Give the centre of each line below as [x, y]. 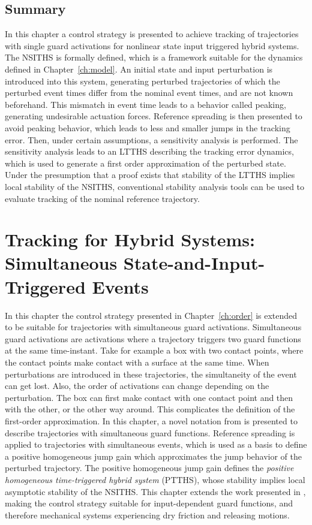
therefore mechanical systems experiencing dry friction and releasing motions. [147, 515]
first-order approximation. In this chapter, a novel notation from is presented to [151, 420]
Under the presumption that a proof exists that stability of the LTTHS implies [150, 175]
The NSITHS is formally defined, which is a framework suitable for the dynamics [154, 57]
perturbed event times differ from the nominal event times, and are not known [149, 93]
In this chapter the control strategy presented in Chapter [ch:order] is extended [151, 315]
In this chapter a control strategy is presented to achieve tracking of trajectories [152, 34]
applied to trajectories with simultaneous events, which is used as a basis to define [156, 444]
